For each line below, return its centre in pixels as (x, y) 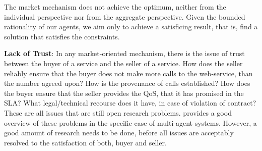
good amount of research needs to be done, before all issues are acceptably (119, 133)
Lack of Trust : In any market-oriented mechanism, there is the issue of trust (124, 53)
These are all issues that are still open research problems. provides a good (118, 112)
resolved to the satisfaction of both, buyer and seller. (85, 142)
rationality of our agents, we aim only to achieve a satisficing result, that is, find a (131, 27)
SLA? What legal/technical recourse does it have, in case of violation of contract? (130, 103)
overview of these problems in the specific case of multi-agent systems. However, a (130, 122)
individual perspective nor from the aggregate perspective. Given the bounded (125, 16)
